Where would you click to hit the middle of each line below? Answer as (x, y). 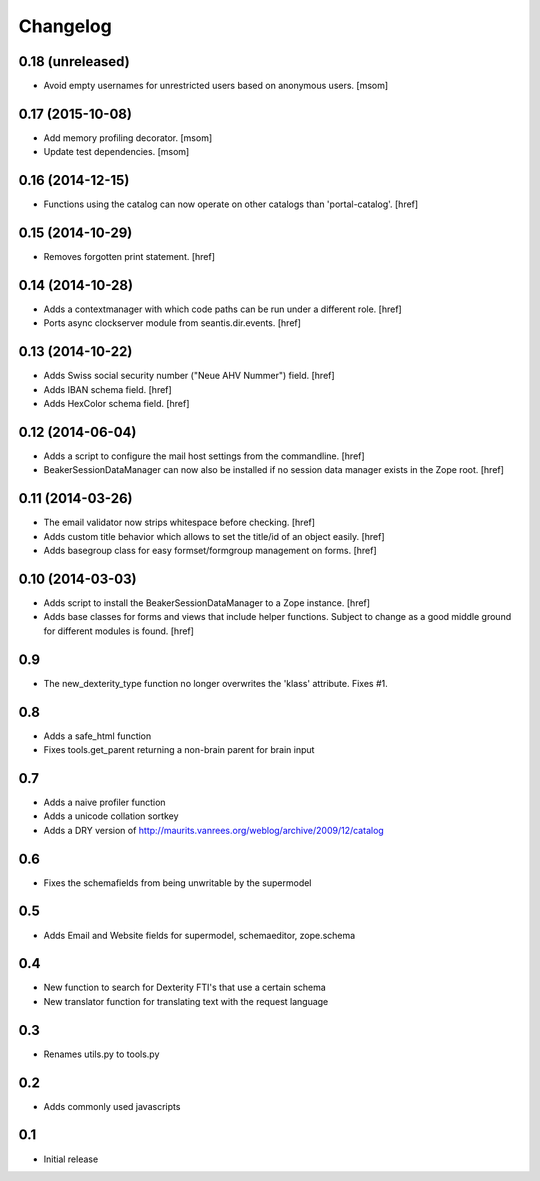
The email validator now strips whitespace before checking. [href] (179, 522)
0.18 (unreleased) (74, 61)
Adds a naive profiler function (104, 802)
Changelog (65, 26)
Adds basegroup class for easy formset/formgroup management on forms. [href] (210, 551)
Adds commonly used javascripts (112, 1106)
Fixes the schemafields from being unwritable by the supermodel (177, 882)
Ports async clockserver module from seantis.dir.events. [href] (172, 323)
